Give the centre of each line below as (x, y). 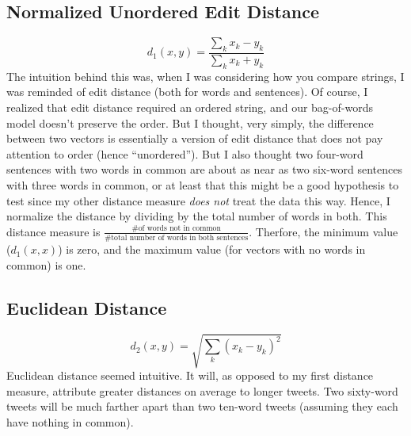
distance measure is (53, 231)
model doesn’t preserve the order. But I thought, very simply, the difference (190, 122)
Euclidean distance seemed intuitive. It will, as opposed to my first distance (190, 375)
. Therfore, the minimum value (323, 231)
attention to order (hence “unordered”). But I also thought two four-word (185, 153)
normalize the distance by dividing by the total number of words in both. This (197, 216)
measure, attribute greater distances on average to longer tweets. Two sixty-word (202, 390)
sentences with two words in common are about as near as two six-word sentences (204, 169)
